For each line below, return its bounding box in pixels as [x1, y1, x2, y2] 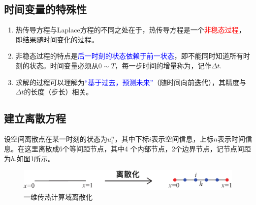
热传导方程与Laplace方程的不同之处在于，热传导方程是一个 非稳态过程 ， [15, 25, 246, 35]
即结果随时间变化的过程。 [15, 34, 98, 44]
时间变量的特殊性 [4, 1, 87, 17]
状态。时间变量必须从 [29, 60, 98, 70]
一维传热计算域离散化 [24, 192, 93, 202]
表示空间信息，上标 [151, 133, 214, 144]
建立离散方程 [4, 111, 66, 126]
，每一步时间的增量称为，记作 [115, 60, 212, 70]
